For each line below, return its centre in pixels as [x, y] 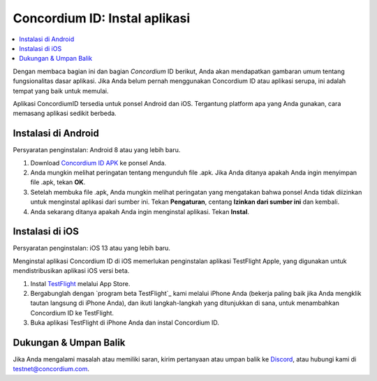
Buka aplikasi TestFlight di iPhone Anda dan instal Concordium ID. [125, 323]
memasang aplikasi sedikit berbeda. [65, 113]
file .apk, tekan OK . [58, 182]
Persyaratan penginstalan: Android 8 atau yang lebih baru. [97, 150]
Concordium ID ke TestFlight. [72, 313]
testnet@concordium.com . [51, 369]
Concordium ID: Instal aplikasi [102, 18]
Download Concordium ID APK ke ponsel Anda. [98, 163]
